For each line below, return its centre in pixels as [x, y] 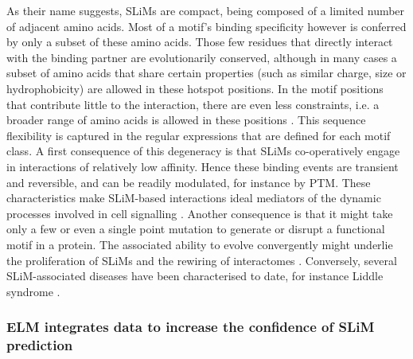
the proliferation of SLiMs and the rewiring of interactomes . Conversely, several [202, 260]
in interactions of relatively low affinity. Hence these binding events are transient [203, 166]
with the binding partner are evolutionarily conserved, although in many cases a [202, 57]
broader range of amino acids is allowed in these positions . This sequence [186, 120]
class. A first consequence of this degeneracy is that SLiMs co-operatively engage [203, 151]
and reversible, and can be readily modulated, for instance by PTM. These [189, 182]
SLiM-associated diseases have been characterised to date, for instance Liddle [195, 276]
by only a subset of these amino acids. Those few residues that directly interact [200, 42]
